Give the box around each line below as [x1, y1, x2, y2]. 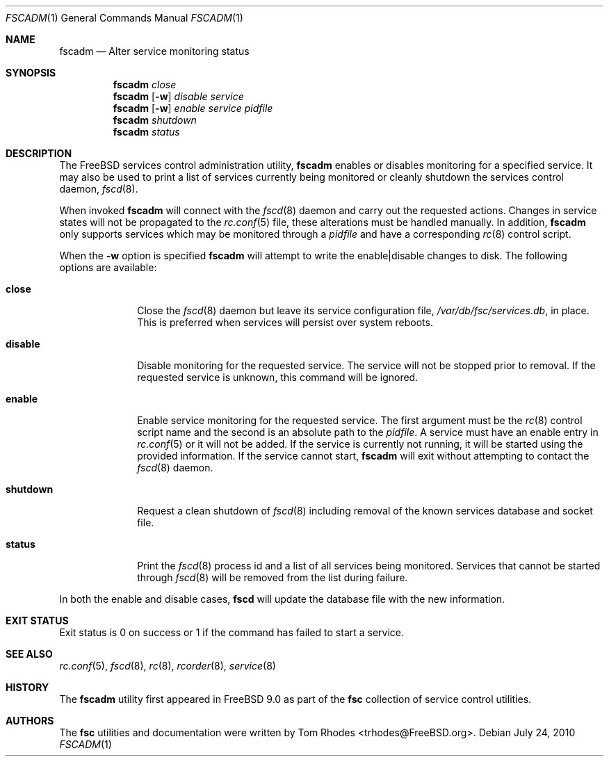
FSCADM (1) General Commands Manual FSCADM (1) [6, 12, 243, 24]
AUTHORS [6, 715, 54, 727]
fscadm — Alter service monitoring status [59, 45, 250, 57]
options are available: [59, 261, 157, 273]
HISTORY [6, 681, 49, 693]
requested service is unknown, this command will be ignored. [137, 371, 419, 383]
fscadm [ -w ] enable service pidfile [113, 102, 273, 114]
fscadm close [113, 79, 177, 90]
